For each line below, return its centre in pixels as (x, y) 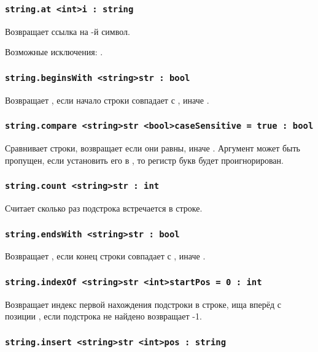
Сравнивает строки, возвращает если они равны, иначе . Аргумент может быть (153, 148)
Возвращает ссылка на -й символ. (68, 31)
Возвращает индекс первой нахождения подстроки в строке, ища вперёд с (143, 304)
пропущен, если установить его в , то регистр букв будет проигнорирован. (144, 160)
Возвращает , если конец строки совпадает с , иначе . (105, 256)
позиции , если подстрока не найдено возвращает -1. (103, 316)
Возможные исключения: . (54, 52)
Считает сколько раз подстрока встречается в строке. (104, 208)
